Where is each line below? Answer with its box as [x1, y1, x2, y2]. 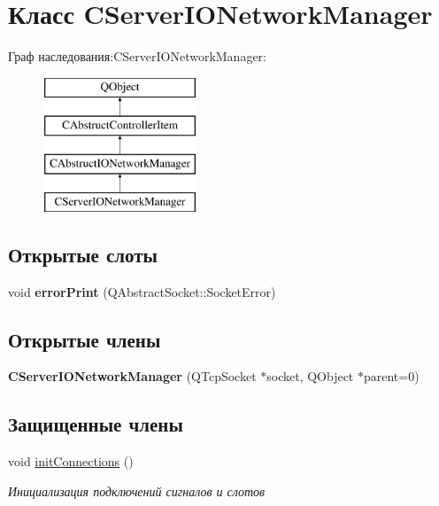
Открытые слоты [8, 240, 158, 268]
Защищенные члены [8, 410, 183, 438]
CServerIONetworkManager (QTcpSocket [8, 367, 257, 385]
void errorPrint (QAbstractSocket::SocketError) [8, 282, 276, 300]
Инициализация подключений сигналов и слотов [8, 481, 266, 500]
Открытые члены [8, 325, 161, 353]
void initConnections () [8, 452, 134, 471]
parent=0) [363, 367, 420, 385]
